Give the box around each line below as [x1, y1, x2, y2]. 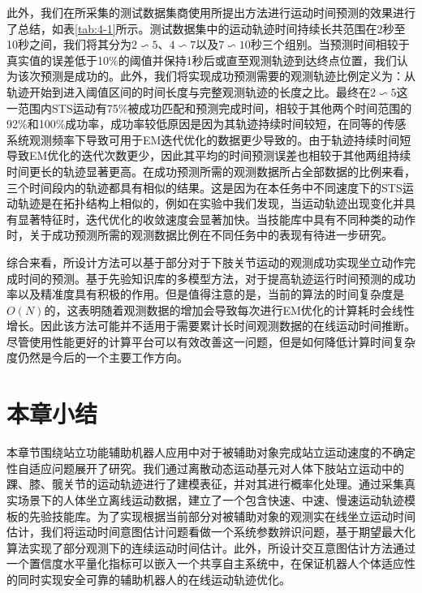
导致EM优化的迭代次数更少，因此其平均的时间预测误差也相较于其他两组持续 [6, 147, 411, 164]
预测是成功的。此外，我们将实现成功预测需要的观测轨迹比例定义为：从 [40, 67, 416, 84]
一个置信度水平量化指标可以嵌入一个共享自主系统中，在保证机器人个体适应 [6, 555, 404, 572]
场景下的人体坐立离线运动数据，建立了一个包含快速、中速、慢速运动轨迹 [17, 491, 404, 508]
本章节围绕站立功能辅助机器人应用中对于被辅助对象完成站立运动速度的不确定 [6, 444, 416, 461]
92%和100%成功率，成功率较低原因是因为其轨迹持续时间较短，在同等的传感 [6, 115, 407, 132]
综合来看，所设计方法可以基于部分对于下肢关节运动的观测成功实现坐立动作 [6, 253, 404, 270]
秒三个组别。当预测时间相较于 [250, 36, 410, 53]
